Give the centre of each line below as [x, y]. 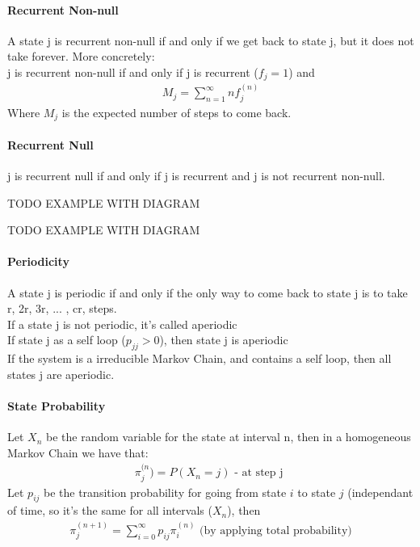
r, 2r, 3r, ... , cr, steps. [62, 308]
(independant [380, 492]
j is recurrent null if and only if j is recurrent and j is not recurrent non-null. [196, 175]
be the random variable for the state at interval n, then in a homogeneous [229, 437]
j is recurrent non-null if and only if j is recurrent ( [133, 72]
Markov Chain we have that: [78, 452]
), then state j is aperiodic [224, 340]
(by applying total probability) [276, 530]
